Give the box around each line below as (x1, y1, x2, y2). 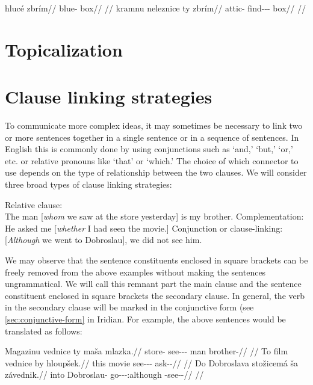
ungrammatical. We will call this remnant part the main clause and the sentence (5, 277, 302, 290)
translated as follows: (5, 324, 82, 337)
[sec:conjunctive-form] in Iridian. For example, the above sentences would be (5, 313, 286, 325)
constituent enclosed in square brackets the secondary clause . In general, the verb (5, 289, 305, 301)
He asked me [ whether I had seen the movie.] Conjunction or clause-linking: (5, 221, 283, 234)
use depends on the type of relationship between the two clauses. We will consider (5, 166, 307, 179)
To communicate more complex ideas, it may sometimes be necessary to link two (5, 119, 303, 132)
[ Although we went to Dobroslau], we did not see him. (5, 233, 202, 246)
